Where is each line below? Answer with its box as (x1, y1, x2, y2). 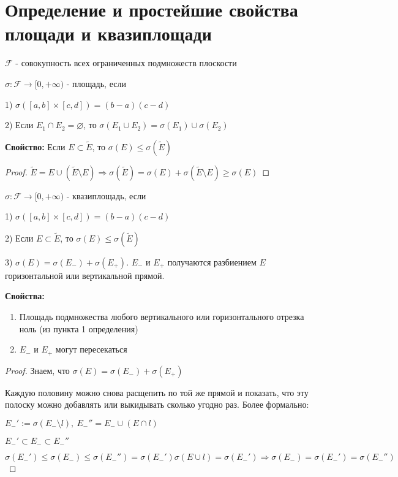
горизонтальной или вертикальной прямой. (5, 269, 165, 281)
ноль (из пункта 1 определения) (19, 322, 138, 335)
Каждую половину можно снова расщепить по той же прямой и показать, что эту (5, 386, 309, 399)
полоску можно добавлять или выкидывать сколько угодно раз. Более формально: (5, 398, 309, 411)
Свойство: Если (5, 140, 66, 153)
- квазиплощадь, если (66, 189, 146, 202)
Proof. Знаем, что (5, 364, 70, 376)
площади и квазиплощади (5, 21, 212, 46)
